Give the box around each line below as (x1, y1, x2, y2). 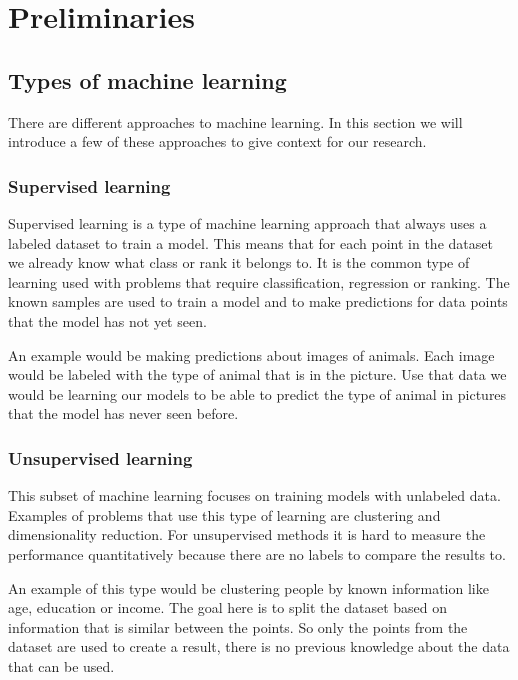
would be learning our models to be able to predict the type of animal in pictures (8, 383, 507, 404)
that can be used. (8, 655, 115, 676)
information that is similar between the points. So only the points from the (8, 616, 468, 637)
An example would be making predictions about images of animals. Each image (8, 344, 495, 365)
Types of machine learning (8, 64, 287, 95)
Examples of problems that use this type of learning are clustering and (8, 504, 441, 525)
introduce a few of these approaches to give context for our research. (8, 131, 427, 152)
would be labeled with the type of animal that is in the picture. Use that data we (8, 364, 507, 385)
